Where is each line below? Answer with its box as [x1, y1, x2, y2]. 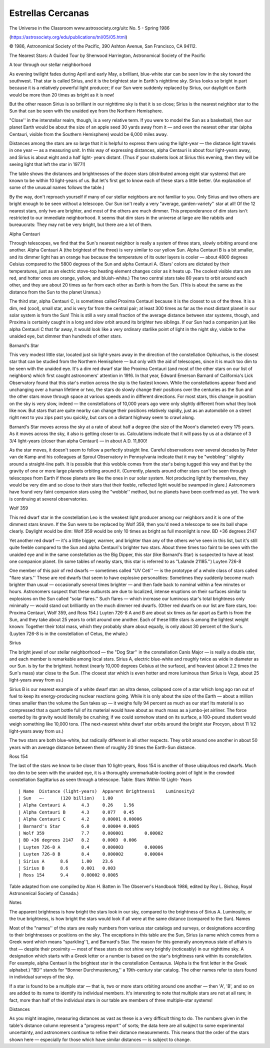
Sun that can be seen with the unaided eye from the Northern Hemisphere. [9, 108, 163, 114]
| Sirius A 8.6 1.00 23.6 [18, 858, 113, 864]
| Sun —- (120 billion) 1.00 [18, 795, 113, 801]
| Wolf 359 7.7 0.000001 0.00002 [18, 830, 163, 836]
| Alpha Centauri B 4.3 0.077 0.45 [18, 809, 134, 815]
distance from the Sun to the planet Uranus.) [9, 289, 101, 295]
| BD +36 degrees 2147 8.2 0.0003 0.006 [18, 837, 137, 843]
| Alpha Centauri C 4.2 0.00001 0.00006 [18, 816, 142, 822]
